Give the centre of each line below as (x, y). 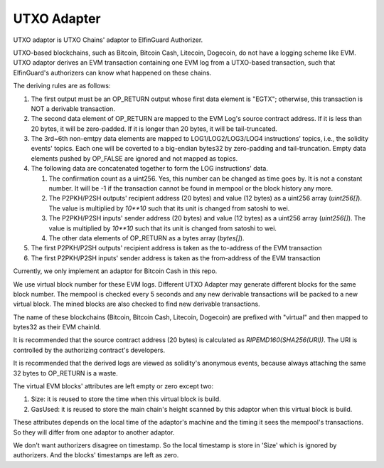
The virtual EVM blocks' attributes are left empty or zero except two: (113, 386)
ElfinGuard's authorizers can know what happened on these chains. (112, 73)
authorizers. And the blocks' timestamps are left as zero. (96, 455)
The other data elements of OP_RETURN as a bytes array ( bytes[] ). (146, 238)
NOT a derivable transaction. (73, 108)
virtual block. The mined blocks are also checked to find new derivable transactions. (137, 304)
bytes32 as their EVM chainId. (57, 327)
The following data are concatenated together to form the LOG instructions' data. (149, 169)
